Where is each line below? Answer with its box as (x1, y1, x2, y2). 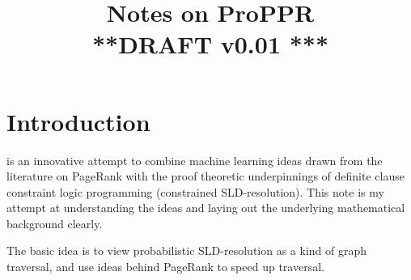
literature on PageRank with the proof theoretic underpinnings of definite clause (6, 168, 405, 185)
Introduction (6, 104, 150, 138)
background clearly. (6, 214, 103, 231)
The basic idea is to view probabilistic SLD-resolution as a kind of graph (6, 242, 367, 259)
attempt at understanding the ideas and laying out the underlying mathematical (6, 199, 405, 216)
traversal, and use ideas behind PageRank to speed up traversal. (6, 258, 324, 275)
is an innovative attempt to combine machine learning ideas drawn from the (6, 151, 383, 168)
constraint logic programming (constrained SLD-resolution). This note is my (6, 183, 384, 200)
